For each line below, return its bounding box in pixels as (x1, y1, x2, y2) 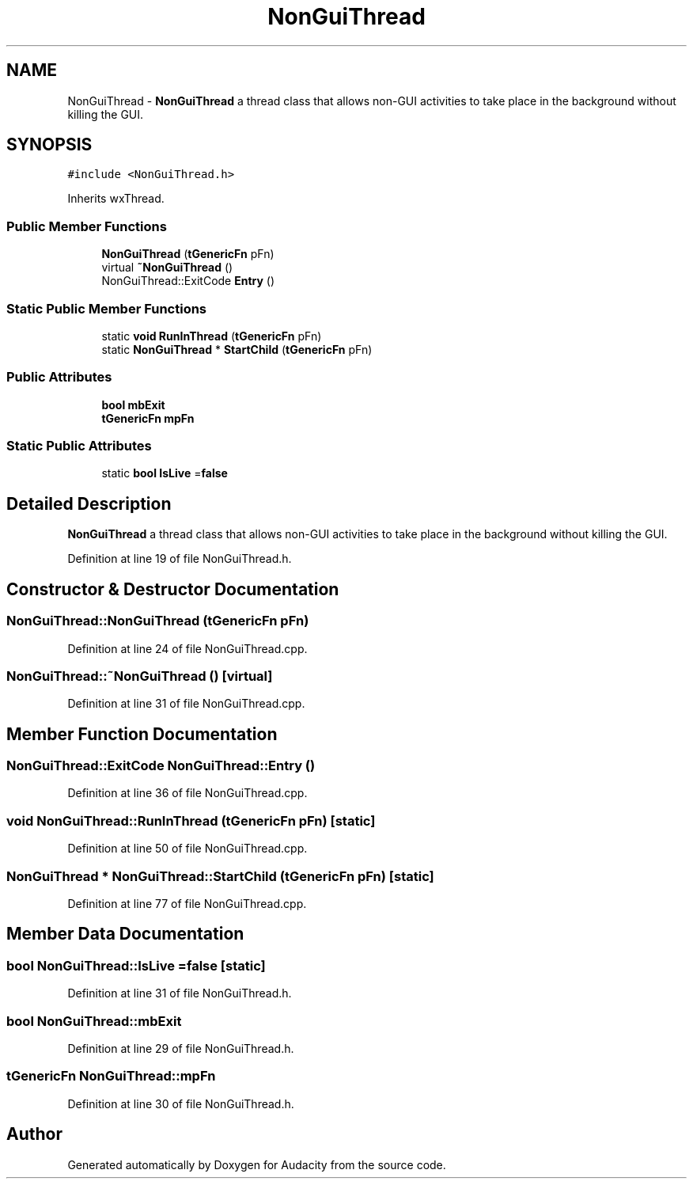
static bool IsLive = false (101, 466, 228, 480)
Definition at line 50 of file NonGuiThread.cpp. (67, 841, 308, 856)
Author (6, 1124, 62, 1145)
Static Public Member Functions (6, 300, 207, 317)
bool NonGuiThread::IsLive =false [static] (6, 957, 266, 974)
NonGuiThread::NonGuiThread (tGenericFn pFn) (6, 613, 309, 629)
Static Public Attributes (6, 438, 152, 454)
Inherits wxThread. (67, 192, 165, 206)
